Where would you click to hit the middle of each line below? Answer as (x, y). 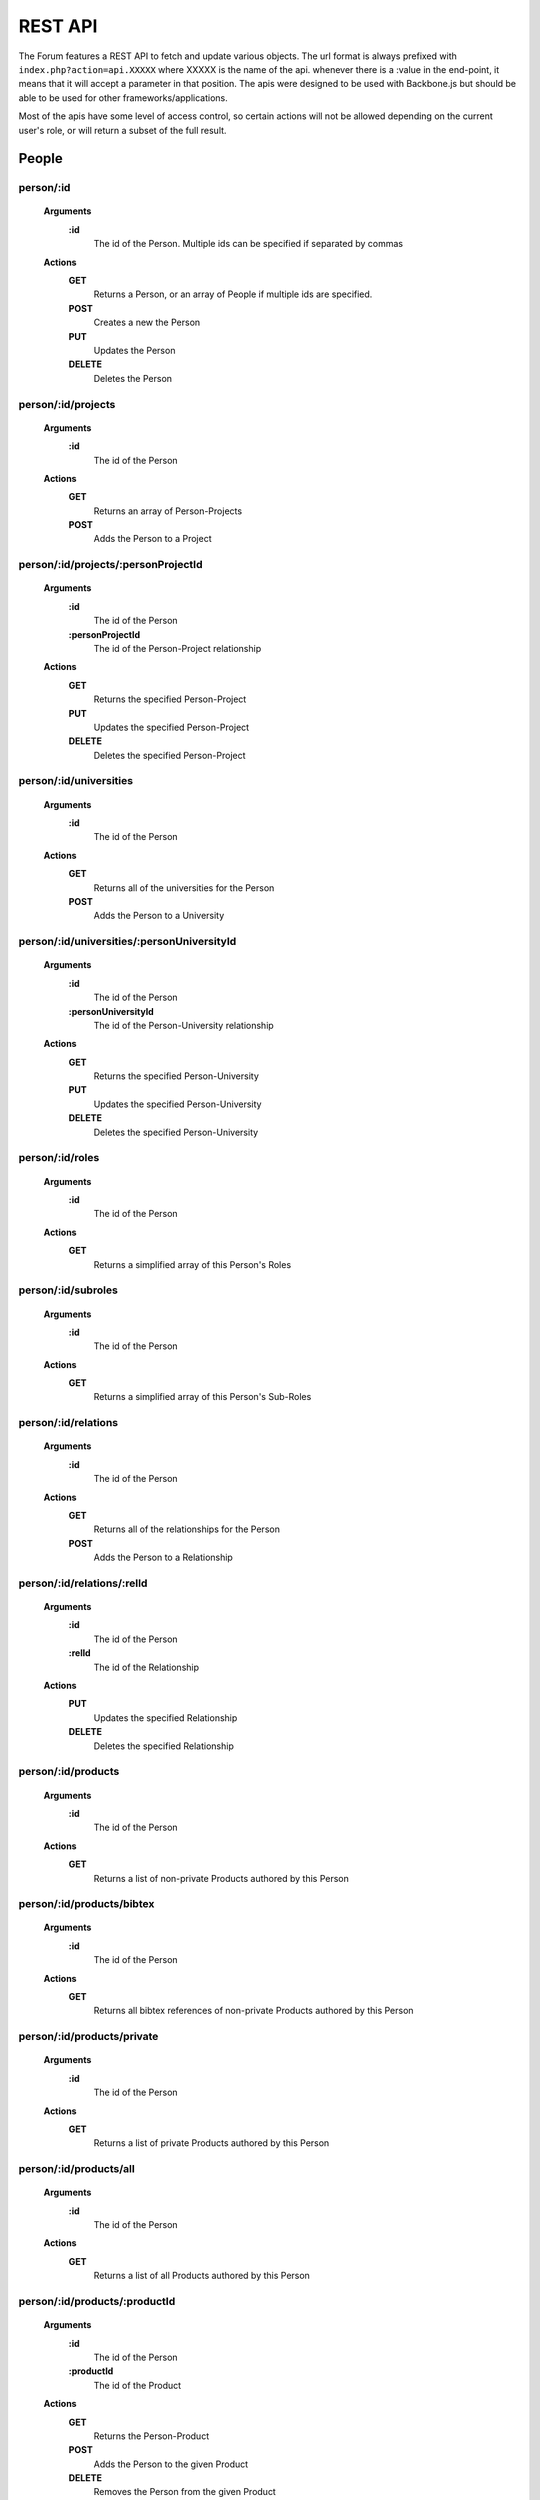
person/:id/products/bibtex (86, 1904)
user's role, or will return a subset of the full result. (122, 130)
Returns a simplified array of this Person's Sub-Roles (202, 1397)
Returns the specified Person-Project (170, 699)
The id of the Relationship (146, 1667)
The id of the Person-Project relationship (177, 648)
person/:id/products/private (88, 2037)
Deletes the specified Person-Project (169, 755)
